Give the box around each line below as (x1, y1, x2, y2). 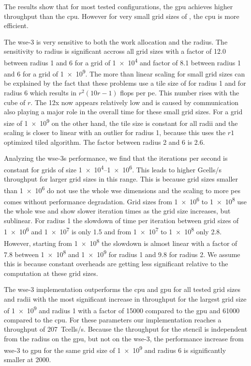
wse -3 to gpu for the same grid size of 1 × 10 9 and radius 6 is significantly (4, 343, 226, 355)
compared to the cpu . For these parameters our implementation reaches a (4, 314, 221, 324)
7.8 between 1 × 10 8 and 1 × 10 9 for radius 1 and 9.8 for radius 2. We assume (4, 247, 240, 259)
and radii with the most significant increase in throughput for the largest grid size (4, 293, 247, 304)
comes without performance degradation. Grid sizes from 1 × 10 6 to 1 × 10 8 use (4, 195, 247, 206)
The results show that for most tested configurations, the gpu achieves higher (4, 1, 233, 11)
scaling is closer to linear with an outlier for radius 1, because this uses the (4, 127, 226, 137)
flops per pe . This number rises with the (120, 88, 239, 98)
